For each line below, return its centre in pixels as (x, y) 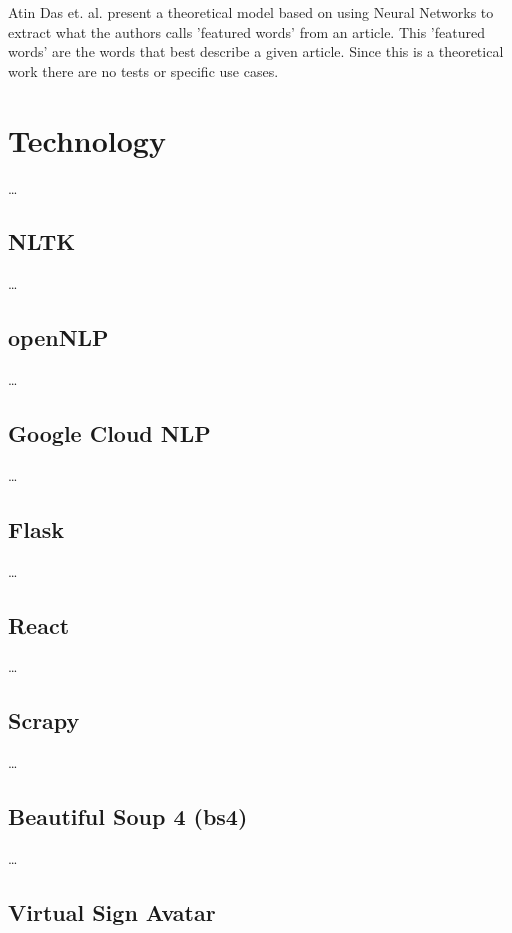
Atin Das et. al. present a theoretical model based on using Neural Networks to (251, 12)
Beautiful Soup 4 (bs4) (128, 816)
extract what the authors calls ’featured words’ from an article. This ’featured (246, 31)
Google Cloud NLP (109, 433)
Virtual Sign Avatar (112, 912)
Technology (87, 139)
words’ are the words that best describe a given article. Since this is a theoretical (256, 51)
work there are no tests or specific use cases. (143, 70)
